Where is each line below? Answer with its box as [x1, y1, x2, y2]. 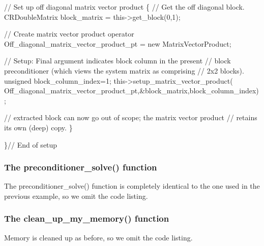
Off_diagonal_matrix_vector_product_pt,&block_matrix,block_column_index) [4, 85, 259, 96]
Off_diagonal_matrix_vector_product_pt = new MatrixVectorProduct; [4, 38, 231, 49]
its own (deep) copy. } [4, 122, 73, 132]
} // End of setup [4, 139, 57, 150]
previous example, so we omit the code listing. [4, 190, 148, 201]
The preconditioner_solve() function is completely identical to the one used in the [4, 181, 260, 191]
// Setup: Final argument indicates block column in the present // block [4, 55, 231, 66]
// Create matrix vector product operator [4, 28, 134, 39]
